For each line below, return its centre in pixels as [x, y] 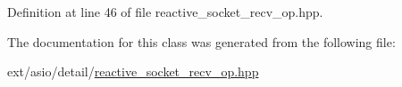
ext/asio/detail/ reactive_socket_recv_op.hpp [133, 71]
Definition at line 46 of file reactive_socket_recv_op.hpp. [165, 12]
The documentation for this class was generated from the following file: [201, 41]
